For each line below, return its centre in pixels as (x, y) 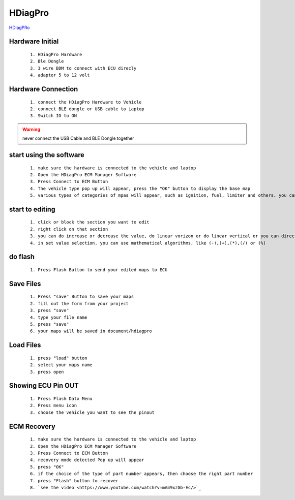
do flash (22, 257)
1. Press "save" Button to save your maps (82, 297)
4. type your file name (59, 317)
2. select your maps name (61, 365)
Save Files (25, 284)
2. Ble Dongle (47, 61)
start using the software (47, 155)
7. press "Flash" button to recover (74, 481)
